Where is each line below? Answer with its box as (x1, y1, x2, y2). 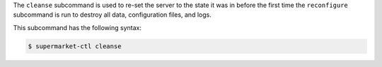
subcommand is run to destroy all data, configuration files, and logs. (13, 10, 212, 19)
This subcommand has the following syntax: (13, 23, 141, 31)
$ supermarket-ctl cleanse (28, 42, 122, 50)
